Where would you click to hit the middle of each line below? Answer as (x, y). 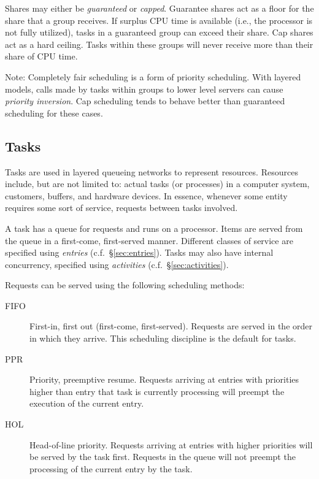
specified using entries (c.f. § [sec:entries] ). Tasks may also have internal (139, 252)
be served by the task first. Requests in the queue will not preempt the (163, 457)
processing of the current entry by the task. (111, 468)
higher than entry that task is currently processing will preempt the (157, 391)
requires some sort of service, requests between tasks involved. (121, 208)
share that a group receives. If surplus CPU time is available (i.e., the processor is (159, 20)
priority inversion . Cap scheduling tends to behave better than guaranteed (145, 101)
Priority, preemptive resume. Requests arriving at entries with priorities (164, 379)
